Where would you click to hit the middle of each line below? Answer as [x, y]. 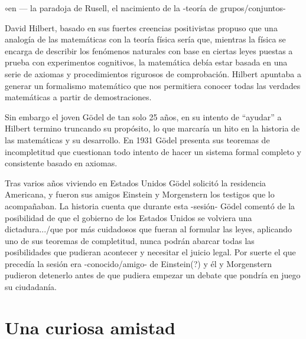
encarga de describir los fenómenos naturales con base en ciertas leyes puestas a [149, 50]
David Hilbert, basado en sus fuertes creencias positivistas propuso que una [141, 27]
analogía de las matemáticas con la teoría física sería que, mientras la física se [145, 39]
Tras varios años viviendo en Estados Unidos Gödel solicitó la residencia [136, 182]
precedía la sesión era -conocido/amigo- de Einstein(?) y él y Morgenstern [139, 263]
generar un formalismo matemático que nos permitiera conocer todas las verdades [153, 85]
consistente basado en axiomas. [61, 163]
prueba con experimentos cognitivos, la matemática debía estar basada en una [146, 62]
